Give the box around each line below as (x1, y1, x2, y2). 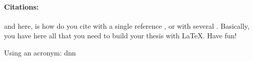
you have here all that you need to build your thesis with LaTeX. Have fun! (4, 30, 237, 41)
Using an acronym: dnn (4, 47, 76, 57)
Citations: (4, 1, 39, 12)
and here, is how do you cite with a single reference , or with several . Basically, (4, 20, 249, 31)
